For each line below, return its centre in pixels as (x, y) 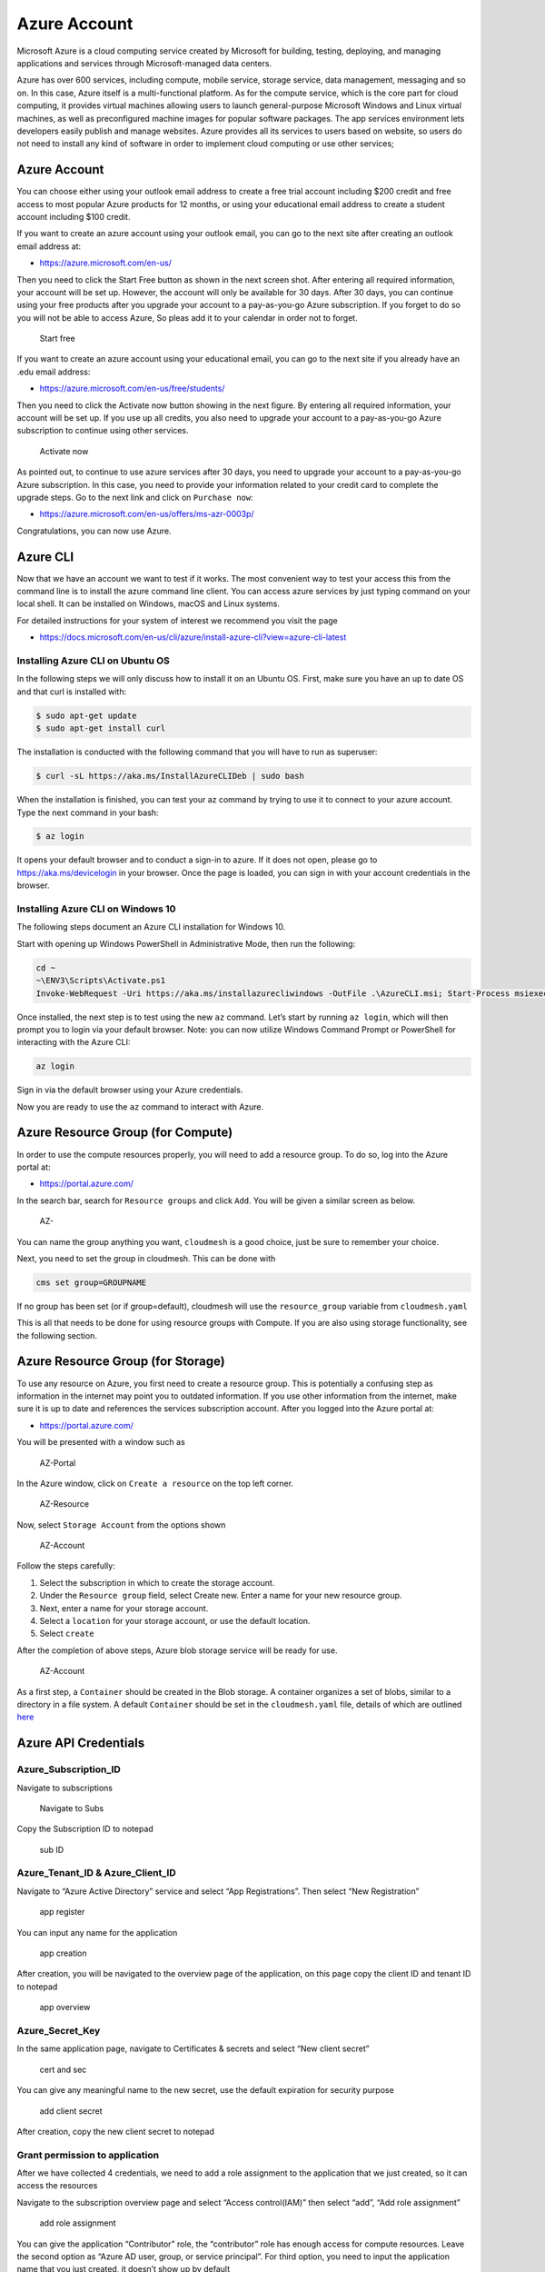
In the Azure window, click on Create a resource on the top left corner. (155, 1483)
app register (62, 1912)
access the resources (57, 2186)
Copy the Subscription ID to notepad (85, 1829)
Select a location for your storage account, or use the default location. (175, 1621)
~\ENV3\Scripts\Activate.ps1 (101, 981)
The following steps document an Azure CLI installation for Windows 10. (151, 927)
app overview (65, 2008)
